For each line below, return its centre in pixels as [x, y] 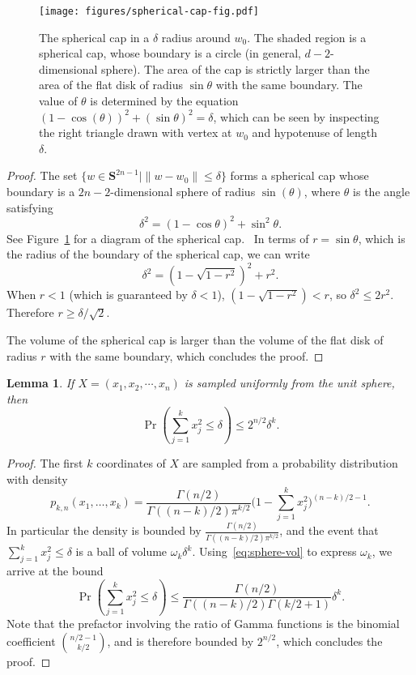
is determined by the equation [164, 101]
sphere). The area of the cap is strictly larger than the [236, 68]
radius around [196, 37]
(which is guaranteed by [128, 295]
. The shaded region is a [307, 37]
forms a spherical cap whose [299, 175]
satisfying [30, 207]
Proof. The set [42, 175]
